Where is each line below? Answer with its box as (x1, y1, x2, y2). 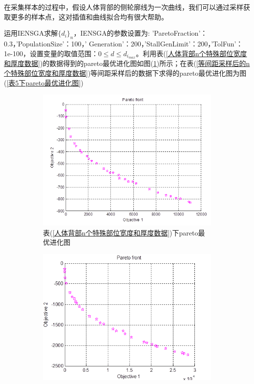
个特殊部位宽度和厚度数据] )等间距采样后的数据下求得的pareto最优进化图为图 (4, 68, 247, 78)
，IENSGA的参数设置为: (73, 28, 150, 38)
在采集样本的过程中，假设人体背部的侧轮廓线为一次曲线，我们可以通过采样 (4, 2, 243, 12)
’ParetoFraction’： (152, 28, 208, 38)
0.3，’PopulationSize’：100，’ (4, 38, 87, 48)
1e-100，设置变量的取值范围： (4, 48, 98, 58)
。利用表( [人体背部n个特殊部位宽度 (136, 48, 247, 58)
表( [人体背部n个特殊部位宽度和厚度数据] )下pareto (43, 227, 198, 237)
